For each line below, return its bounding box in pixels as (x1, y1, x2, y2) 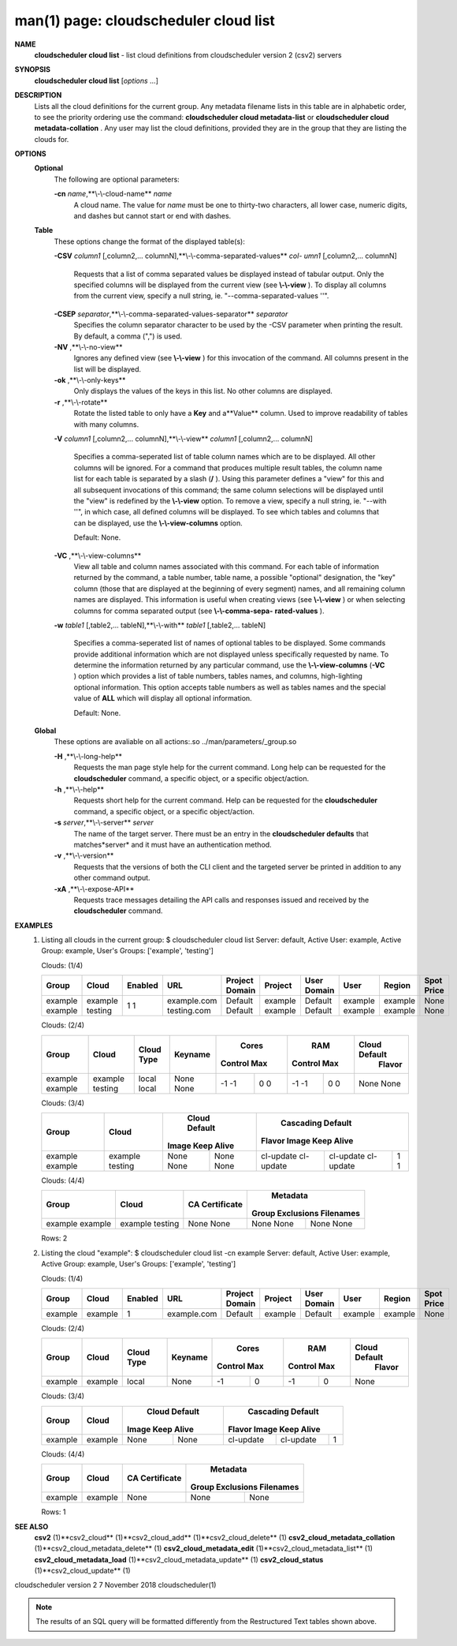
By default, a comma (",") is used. (73, 331, 183, 341)
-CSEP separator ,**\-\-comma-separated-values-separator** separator (54, 309, 288, 319)
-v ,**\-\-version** (54, 851, 114, 860)
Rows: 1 (41, 1507, 66, 1517)
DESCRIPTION (14, 91, 62, 100)
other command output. (73, 873, 150, 883)
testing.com (166, 1005, 212, 1016)
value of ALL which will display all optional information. (73, 694, 252, 703)
